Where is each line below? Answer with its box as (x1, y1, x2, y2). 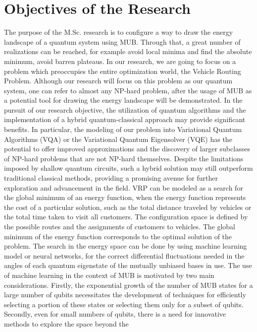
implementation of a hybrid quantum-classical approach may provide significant (4, 114, 246, 125)
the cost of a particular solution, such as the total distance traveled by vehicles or (4, 201, 252, 212)
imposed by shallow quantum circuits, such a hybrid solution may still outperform (4, 163, 253, 173)
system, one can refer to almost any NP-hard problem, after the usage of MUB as (4, 85, 252, 95)
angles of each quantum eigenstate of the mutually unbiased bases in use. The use (4, 260, 252, 270)
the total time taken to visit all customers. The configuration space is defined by (4, 211, 248, 222)
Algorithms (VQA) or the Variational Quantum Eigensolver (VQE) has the (4, 133, 232, 144)
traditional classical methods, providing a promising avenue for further (4, 173, 218, 183)
